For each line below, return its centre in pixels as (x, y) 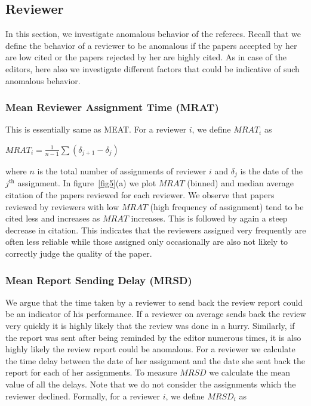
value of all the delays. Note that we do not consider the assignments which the (151, 384)
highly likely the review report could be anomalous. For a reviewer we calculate (150, 349)
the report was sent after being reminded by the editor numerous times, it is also (153, 337)
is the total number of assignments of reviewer (122, 170)
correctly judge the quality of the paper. (79, 253)
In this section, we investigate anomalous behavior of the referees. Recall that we (153, 34)
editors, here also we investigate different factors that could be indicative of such (153, 68)
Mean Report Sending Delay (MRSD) (99, 280)
